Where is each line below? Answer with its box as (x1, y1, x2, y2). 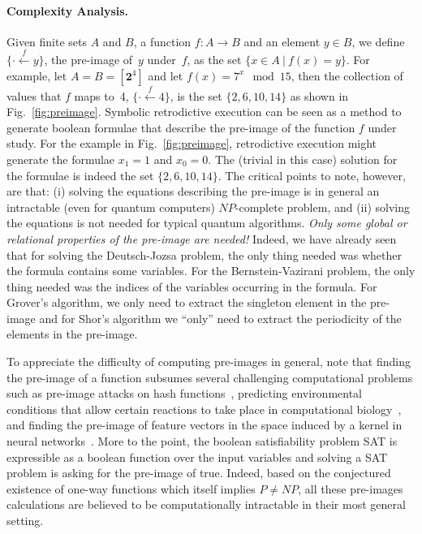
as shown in (290, 87, 349, 104)
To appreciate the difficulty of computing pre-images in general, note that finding (6, 353, 411, 370)
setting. (6, 512, 44, 529)
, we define (351, 32, 405, 50)
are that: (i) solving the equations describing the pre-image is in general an (6, 183, 380, 200)
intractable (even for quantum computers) (6, 198, 215, 215)
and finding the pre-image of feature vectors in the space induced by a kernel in (6, 416, 403, 433)
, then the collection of (291, 67, 403, 84)
